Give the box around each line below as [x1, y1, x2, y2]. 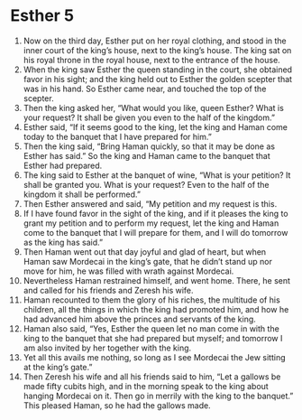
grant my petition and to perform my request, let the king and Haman [23, 218, 279, 229]
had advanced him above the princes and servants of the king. [23, 313, 256, 324]
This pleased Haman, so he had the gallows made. [23, 399, 211, 411]
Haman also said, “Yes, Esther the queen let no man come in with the [23, 322, 280, 334]
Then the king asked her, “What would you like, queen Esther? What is [23, 102, 285, 113]
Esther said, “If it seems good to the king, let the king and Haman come [23, 121, 288, 132]
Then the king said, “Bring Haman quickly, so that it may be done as [23, 141, 276, 152]
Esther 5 [10, 5, 75, 26]
